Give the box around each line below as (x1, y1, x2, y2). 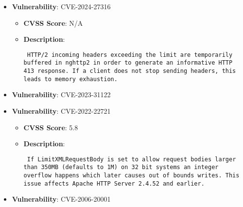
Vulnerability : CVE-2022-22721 (12, 106, 111, 116)
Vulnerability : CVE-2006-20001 (12, 194, 111, 204)
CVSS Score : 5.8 (23, 122, 78, 132)
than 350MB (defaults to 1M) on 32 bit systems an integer (23, 164, 219, 171)
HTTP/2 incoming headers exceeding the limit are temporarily (27, 51, 233, 58)
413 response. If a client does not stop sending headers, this (23, 68, 236, 75)
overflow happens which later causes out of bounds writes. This (23, 172, 240, 179)
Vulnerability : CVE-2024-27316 (12, 1, 111, 11)
